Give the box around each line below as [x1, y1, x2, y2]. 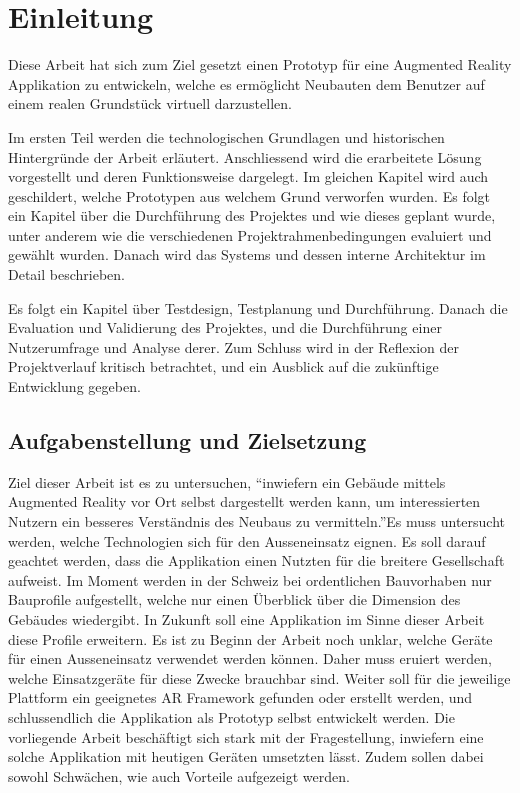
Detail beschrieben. [8, 264, 125, 285]
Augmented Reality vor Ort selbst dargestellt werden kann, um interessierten [8, 491, 481, 512]
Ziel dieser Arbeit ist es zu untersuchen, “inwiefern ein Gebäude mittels [8, 471, 446, 492]
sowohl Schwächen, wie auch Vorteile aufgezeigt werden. [8, 765, 350, 786]
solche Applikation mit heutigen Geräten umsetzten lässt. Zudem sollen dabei [8, 746, 484, 767]
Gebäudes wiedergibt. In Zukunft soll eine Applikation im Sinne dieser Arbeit [8, 608, 485, 629]
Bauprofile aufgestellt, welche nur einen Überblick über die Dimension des [8, 589, 461, 610]
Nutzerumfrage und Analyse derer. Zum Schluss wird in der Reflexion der [8, 336, 460, 357]
